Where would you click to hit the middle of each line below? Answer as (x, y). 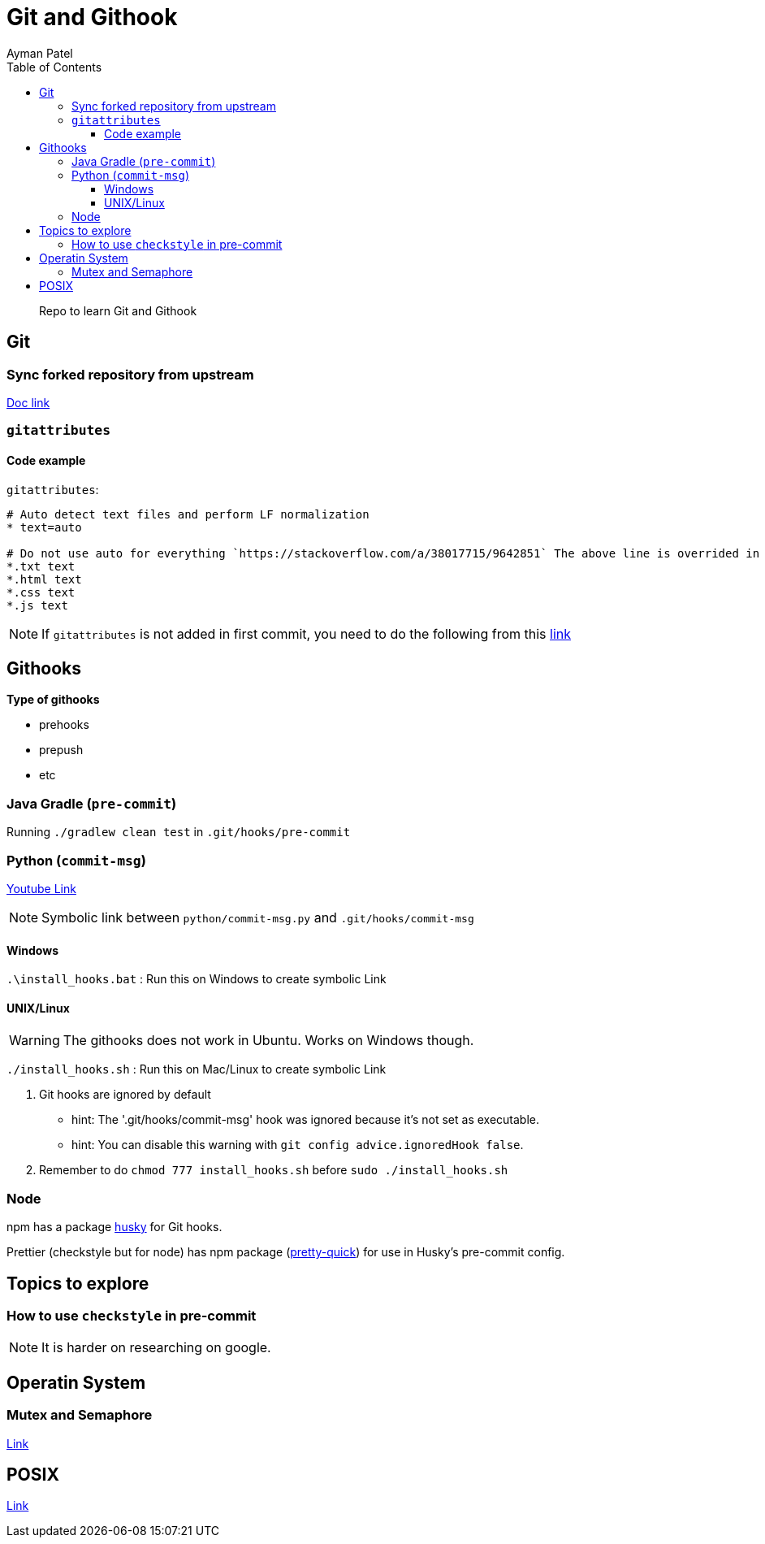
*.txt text (41, 566)
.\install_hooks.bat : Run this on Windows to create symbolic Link (197, 979)
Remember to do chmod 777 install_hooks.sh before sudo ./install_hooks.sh (274, 1170)
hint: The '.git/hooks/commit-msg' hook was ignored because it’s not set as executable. (305, 1120)
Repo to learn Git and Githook (118, 310)
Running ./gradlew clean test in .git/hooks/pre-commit (179, 832)
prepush (61, 750)
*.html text (44, 579)
